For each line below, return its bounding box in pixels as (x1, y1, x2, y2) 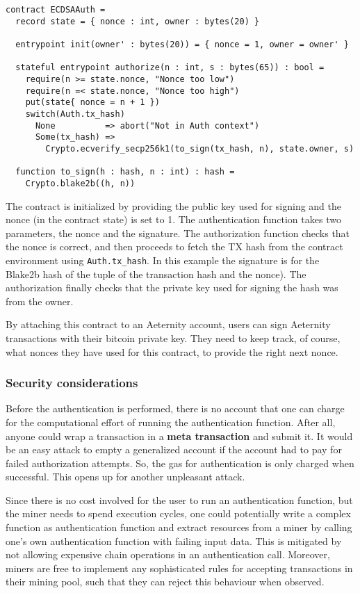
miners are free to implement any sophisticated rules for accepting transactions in (6, 560, 353, 575)
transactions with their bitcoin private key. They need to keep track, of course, (6, 330, 341, 345)
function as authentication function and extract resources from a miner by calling (6, 520, 352, 535)
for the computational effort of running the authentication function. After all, (6, 414, 336, 429)
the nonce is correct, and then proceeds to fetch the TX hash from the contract (6, 239, 343, 254)
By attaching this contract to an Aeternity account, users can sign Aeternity (6, 317, 331, 332)
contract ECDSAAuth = (6, 5, 106, 15)
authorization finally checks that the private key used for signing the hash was (6, 280, 338, 295)
